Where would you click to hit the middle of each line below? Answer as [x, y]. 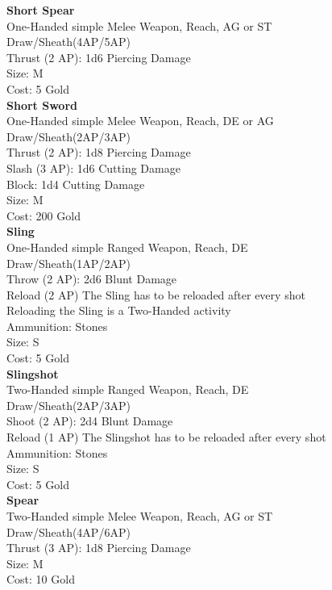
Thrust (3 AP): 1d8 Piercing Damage [99, 548]
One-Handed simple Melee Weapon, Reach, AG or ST [139, 25]
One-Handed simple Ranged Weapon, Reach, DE [127, 247]
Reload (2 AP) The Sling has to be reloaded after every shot [156, 294]
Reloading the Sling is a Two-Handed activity [119, 310]
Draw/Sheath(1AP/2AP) [68, 263]
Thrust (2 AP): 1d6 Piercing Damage [99, 57]
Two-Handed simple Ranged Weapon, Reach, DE [128, 389]
